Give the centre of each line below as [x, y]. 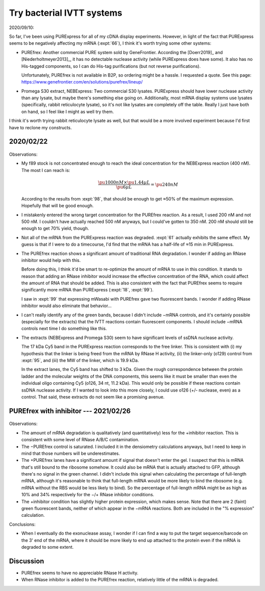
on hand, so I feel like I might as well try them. [67, 112]
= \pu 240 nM [164, 184]
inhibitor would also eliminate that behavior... [66, 306]
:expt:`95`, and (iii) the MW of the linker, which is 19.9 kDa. [80, 360]
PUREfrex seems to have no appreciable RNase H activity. [80, 573]
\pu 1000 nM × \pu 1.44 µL [124, 183]
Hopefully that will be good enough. [58, 206]
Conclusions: [22, 524]
